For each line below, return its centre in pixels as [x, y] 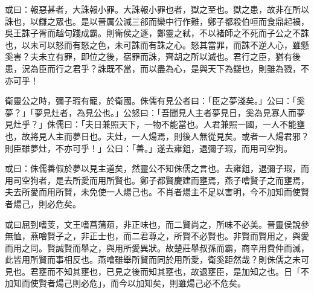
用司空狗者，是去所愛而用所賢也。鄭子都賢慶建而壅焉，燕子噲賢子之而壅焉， [157, 180]
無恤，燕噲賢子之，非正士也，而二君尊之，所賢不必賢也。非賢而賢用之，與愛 [157, 236]
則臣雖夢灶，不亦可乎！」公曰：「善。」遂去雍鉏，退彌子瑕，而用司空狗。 [149, 148]
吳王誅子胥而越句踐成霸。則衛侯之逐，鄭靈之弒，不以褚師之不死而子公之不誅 [157, 33]
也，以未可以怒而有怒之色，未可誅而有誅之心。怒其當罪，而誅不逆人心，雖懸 [157, 44]
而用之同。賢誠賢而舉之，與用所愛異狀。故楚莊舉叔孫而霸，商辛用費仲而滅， [157, 247]
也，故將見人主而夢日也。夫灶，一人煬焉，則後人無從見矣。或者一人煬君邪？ [157, 136]
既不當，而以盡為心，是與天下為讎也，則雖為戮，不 [207, 68]
